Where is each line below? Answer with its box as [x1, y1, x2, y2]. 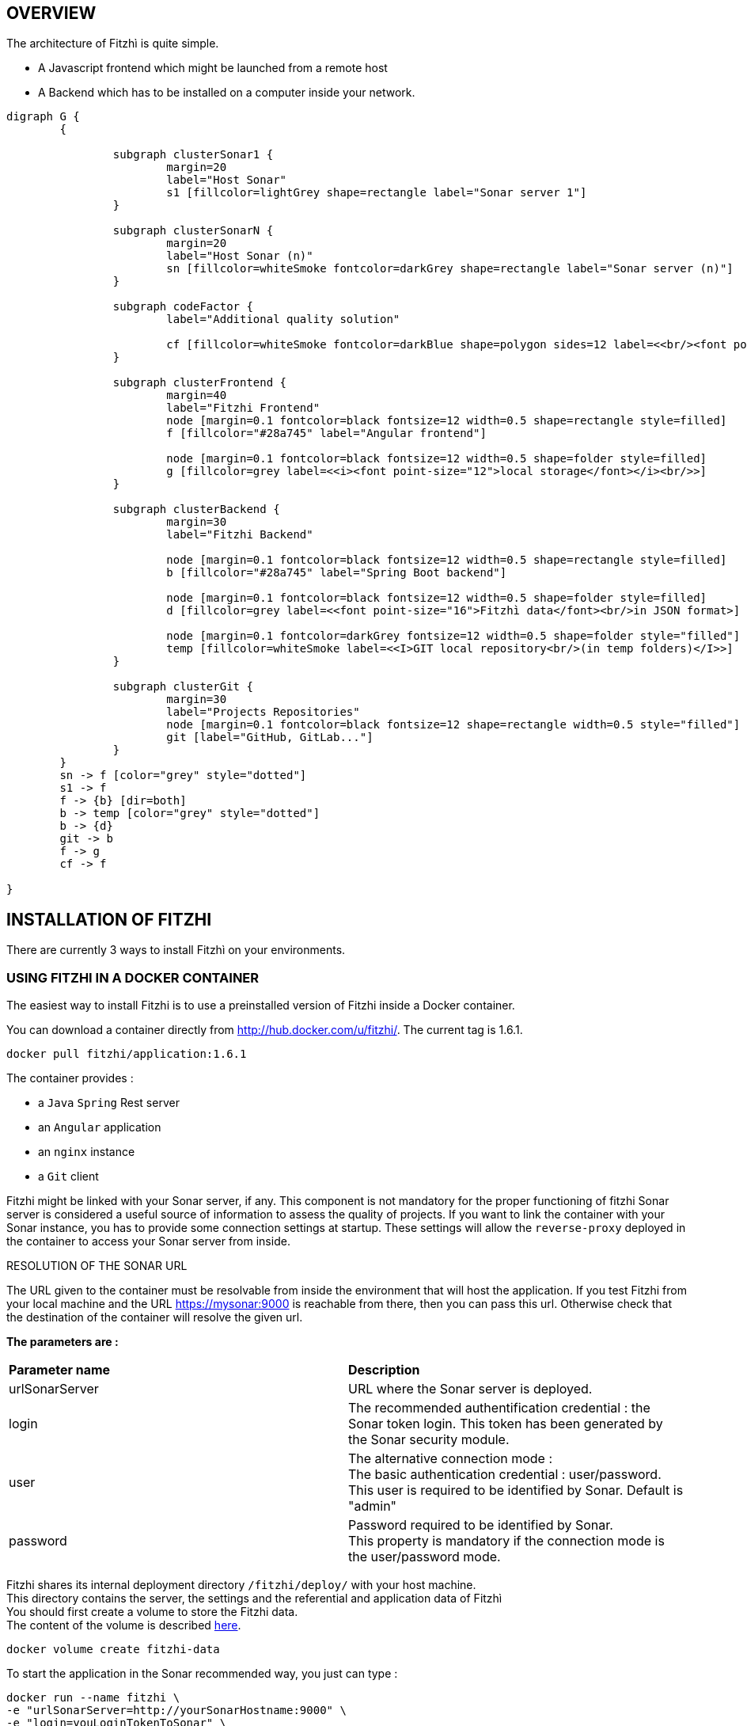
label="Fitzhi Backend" [166, 528, 313, 542]
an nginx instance [38, 1145, 135, 1159]
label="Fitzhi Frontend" [166, 401, 320, 415]
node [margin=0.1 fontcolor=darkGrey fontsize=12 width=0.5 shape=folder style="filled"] [166, 629, 741, 643]
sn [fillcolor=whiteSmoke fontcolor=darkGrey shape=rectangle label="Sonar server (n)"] [166, 262, 734, 276]
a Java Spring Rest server [38, 1096, 180, 1110]
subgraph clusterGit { [112, 680, 253, 694]
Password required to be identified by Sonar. [348, 1517, 613, 1534]
